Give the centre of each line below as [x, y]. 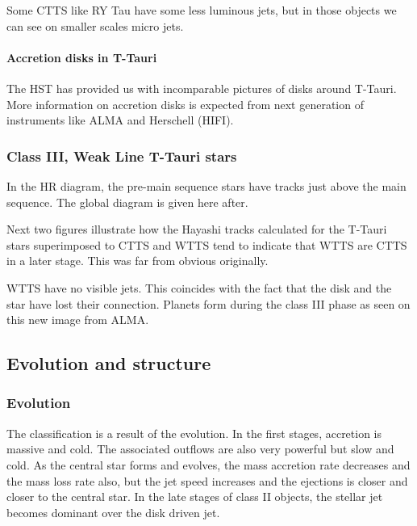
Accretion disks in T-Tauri [82, 57]
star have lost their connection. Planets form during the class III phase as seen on [208, 303]
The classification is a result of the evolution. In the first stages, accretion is [194, 433]
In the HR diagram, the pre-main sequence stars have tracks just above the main [206, 185]
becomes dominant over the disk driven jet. [113, 512]
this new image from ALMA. [78, 320]
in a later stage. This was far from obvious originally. [138, 261]
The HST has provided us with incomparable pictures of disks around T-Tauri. [202, 88]
